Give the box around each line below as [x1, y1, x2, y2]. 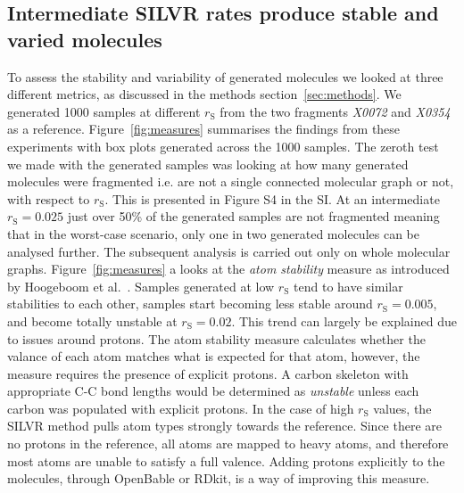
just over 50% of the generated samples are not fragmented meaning [67, 207, 440, 226]
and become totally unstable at [7, 311, 178, 330]
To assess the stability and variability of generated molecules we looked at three [7, 67, 443, 86]
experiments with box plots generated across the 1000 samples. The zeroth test [7, 136, 439, 155]
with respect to [7, 189, 90, 208]
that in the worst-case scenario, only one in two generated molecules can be [7, 224, 419, 242]
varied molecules [7, 25, 162, 53]
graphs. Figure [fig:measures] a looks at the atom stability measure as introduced [7, 259, 450, 278]
